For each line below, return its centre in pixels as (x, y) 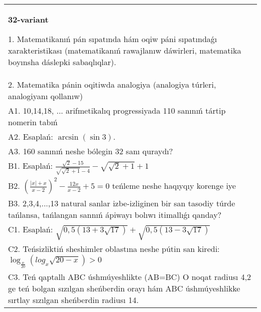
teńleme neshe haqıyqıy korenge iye (174, 186)
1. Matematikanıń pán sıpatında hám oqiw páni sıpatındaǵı (113, 39)
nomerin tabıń (33, 122)
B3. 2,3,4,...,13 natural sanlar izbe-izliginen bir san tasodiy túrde (122, 203)
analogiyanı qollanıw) (45, 96)
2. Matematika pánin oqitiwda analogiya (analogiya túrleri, (112, 84)
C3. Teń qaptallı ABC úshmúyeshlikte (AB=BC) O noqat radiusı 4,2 (130, 277)
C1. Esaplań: (31, 229)
